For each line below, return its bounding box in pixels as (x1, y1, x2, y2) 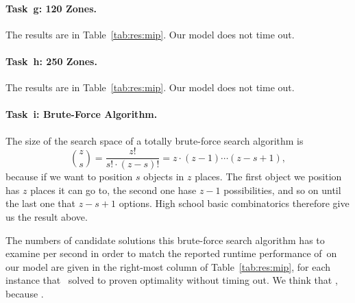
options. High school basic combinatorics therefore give (119, 196, 350, 210)
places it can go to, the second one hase (30, 182, 197, 197)
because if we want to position (5, 169, 133, 184)
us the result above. (5, 210, 88, 224)
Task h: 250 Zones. (5, 53, 97, 68)
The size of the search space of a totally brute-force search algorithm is (5, 133, 304, 147)
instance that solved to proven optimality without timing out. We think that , (5, 273, 338, 287)
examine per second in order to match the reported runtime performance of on (5, 246, 337, 260)
